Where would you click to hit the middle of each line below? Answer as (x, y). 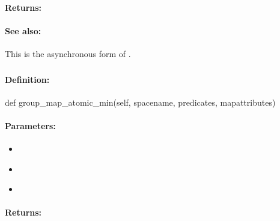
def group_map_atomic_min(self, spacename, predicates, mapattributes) (140, 102)
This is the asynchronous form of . (68, 53)
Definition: (27, 79)
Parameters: (30, 125)
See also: (23, 30)
